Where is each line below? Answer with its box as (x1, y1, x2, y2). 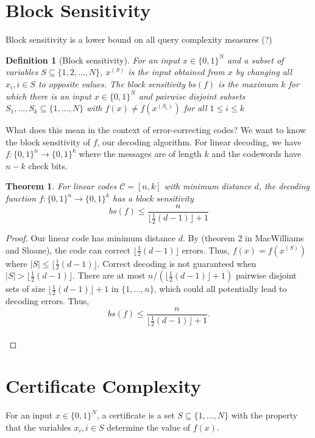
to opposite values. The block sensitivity (38, 77, 186, 90)
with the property (231, 409, 298, 422)
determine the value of (107, 420, 191, 433)
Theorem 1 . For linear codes (5, 180, 117, 192)
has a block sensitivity (112, 192, 194, 205)
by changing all (235, 65, 292, 78)
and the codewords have (211, 147, 302, 160)
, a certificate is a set (96, 409, 175, 422)
